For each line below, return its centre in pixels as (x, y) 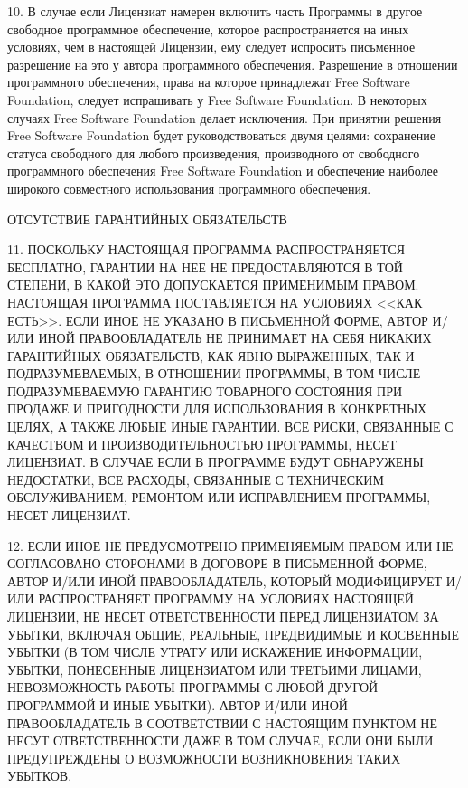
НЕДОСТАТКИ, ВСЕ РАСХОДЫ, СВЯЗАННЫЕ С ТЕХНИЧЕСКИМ (196, 479)
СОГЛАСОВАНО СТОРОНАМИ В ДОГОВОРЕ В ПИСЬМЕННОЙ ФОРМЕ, (217, 563)
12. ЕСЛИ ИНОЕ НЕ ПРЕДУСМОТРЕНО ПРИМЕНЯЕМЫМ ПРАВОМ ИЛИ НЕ (230, 545)
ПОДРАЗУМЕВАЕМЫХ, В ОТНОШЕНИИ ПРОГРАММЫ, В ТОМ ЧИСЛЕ (214, 373)
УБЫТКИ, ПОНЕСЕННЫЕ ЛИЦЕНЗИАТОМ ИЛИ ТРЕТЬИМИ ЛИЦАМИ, (215, 669)
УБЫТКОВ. (40, 776)
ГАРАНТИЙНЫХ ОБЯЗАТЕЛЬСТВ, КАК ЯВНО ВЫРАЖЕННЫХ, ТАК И (211, 355)
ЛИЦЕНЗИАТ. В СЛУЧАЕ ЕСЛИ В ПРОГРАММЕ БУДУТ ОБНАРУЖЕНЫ (215, 462)
